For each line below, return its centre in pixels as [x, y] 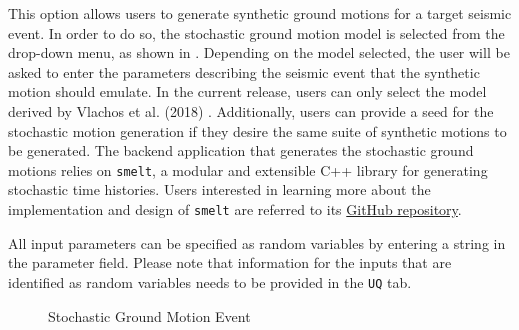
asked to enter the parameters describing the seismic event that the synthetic [244, 71]
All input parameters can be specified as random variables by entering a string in [257, 242]
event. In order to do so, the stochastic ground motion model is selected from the [256, 32]
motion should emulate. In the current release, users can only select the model [247, 91]
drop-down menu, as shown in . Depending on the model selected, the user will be [259, 52]
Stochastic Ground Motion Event [149, 315]
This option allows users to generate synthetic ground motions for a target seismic [260, 13]
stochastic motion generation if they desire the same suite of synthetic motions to [257, 130]
